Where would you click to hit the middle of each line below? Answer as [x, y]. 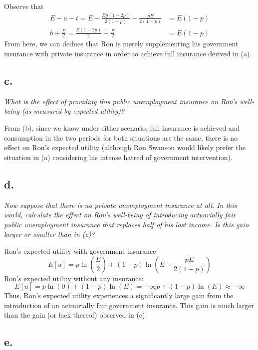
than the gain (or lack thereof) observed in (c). [76, 315]
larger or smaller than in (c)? [49, 234]
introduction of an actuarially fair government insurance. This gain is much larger [129, 305]
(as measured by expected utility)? [73, 111]
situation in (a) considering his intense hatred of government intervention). [118, 157]
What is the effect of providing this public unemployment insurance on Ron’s [121, 101]
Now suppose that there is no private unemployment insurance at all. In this [121, 205]
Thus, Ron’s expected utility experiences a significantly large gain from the [119, 295]
